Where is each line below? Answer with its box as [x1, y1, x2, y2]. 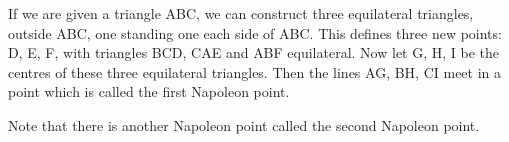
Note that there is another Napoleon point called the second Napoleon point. [8, 114, 480, 135]
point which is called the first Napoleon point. [8, 81, 290, 102]
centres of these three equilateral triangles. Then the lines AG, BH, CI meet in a [8, 61, 502, 82]
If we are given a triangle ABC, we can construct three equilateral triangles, [8, 3, 474, 23]
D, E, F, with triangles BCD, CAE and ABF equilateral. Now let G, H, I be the [8, 42, 500, 63]
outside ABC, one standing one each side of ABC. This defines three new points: [8, 22, 502, 43]
